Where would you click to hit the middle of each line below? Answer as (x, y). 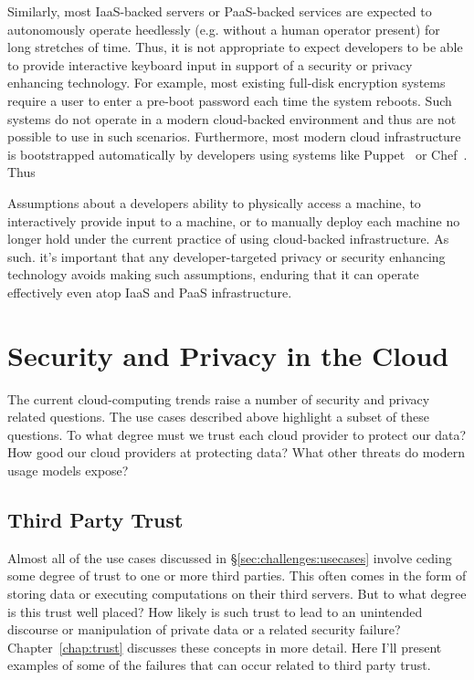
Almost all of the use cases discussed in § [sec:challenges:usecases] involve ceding (230, 557)
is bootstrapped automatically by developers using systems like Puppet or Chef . (237, 154)
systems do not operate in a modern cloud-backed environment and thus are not (232, 118)
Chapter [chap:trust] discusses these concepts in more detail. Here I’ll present (225, 647)
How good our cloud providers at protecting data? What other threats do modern (236, 452)
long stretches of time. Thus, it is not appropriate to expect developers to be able (235, 47)
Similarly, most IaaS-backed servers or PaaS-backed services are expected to (220, 11)
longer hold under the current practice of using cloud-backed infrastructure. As (228, 239)
